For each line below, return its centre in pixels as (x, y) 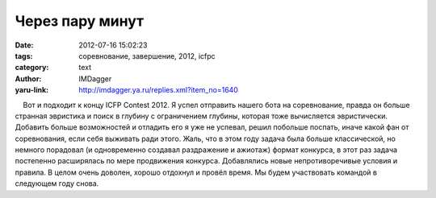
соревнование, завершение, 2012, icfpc (147, 56)
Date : (24, 45)
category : (32, 68)
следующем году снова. (57, 184)
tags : (24, 56)
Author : (28, 78)
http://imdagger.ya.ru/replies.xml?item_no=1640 (158, 90)
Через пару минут (80, 21)
